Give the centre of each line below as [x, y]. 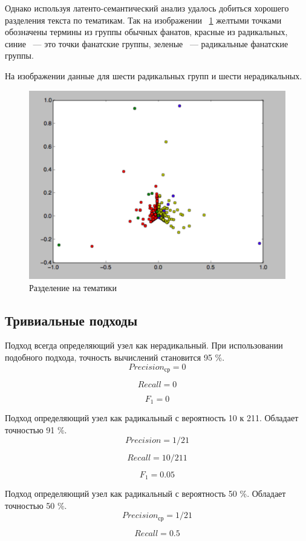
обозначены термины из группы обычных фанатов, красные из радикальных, [146, 32]
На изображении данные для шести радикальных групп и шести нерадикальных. [154, 75]
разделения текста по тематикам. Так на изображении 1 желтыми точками [143, 20]
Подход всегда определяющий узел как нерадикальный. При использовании [144, 345]
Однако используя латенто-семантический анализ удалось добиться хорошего [147, 8]
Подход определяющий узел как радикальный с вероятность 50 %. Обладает [145, 493]
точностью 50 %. [36, 505]
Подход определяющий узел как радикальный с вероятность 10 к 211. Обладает [152, 418]
